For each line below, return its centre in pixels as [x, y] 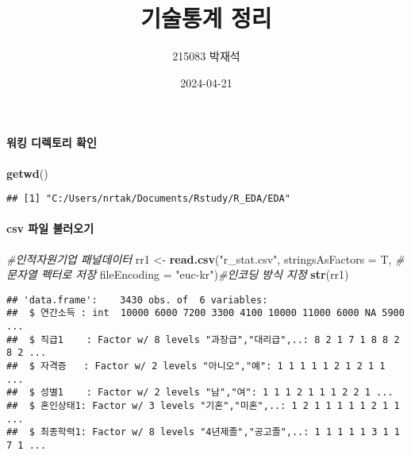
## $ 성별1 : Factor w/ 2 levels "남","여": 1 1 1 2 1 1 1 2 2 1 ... [200, 393]
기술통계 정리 [206, 18]
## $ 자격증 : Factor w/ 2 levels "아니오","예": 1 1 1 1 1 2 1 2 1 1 [196, 366]
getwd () [27, 173]
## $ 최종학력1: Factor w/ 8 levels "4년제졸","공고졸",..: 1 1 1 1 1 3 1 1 [203, 432]
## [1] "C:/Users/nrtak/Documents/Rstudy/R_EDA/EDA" [148, 199]
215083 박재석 [206, 56]
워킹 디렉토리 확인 [52, 143]
